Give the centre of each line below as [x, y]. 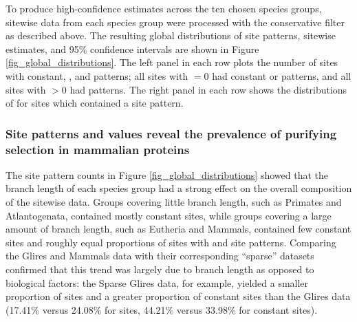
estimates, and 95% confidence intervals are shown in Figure [132, 49]
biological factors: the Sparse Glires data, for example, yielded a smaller [157, 282]
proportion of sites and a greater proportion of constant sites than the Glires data [178, 296]
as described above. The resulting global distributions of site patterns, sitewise [171, 35]
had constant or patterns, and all [282, 75]
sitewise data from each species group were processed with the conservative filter [175, 22]
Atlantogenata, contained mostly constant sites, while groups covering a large [169, 215]
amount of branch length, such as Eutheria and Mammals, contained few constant [178, 229]
